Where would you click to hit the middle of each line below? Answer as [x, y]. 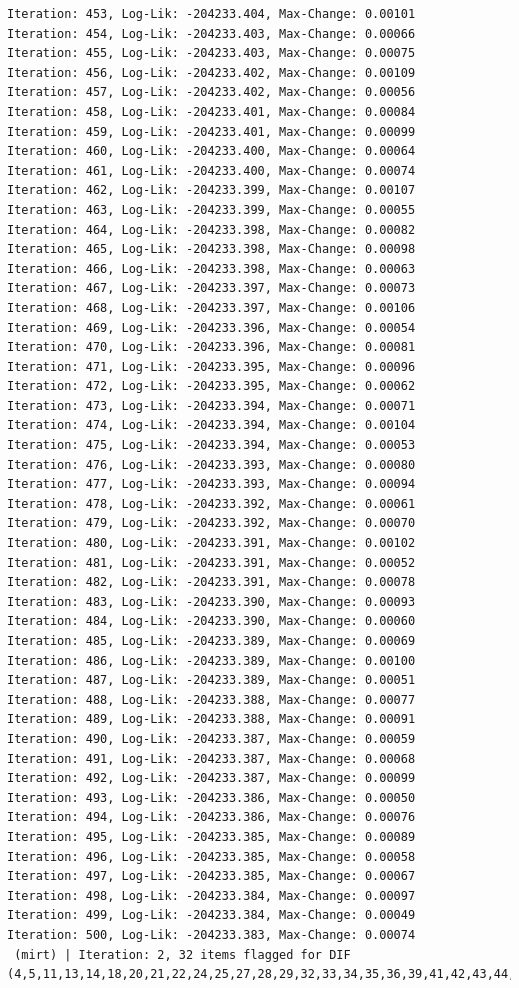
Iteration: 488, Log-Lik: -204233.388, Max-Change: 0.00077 [211, 699]
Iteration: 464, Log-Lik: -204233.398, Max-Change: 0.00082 [211, 229]
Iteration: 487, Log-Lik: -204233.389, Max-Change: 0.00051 [211, 680]
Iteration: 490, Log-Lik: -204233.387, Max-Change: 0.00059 [211, 738]
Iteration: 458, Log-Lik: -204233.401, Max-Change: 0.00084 [211, 111]
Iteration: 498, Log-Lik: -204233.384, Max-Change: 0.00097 [211, 895]
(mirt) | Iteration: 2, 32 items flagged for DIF [182, 954]
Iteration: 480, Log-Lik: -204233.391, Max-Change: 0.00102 [211, 543]
